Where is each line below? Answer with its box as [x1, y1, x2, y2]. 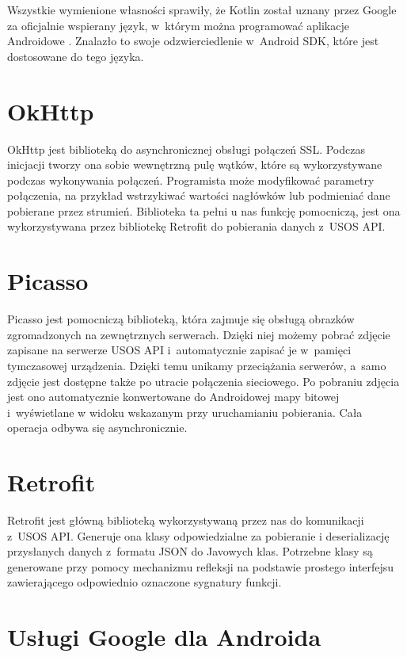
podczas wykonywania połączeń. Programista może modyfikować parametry [7, 171, 375, 188]
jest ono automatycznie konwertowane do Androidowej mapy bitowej [7, 388, 340, 405]
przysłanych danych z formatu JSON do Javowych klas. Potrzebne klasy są [7, 543, 373, 560]
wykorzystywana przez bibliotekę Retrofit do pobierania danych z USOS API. [7, 218, 386, 235]
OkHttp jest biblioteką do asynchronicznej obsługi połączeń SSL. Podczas [7, 140, 365, 157]
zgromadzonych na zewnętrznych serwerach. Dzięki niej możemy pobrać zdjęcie [7, 326, 390, 342]
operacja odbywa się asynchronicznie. [7, 419, 188, 436]
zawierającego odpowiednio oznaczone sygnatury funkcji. [7, 574, 282, 590]
